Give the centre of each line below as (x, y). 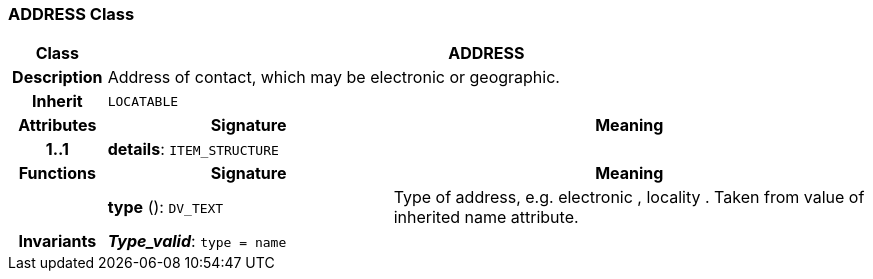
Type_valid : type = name (197, 241)
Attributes (57, 125)
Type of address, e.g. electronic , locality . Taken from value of (629, 197)
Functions (57, 173)
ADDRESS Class (71, 14)
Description (57, 77)
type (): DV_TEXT (165, 207)
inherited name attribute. (486, 217)
